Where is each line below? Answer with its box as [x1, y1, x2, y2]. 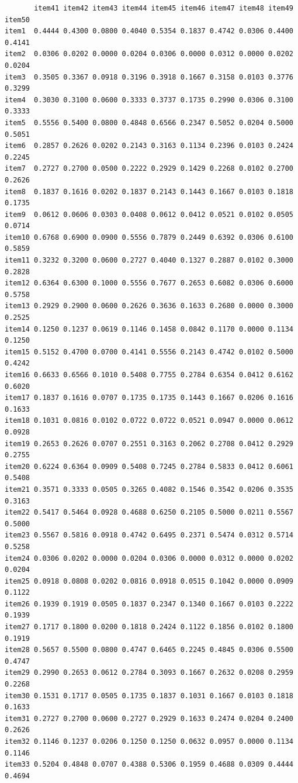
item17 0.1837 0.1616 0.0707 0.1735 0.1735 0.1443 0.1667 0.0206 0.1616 [5, 394, 293, 402]
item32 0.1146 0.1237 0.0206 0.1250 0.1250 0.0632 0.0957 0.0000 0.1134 [5, 737, 293, 746]
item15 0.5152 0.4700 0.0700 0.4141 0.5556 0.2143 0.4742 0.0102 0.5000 [5, 347, 293, 356]
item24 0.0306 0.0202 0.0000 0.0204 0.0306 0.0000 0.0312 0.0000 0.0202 [5, 554, 293, 563]
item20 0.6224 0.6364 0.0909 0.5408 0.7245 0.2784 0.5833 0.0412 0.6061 [5, 462, 293, 471]
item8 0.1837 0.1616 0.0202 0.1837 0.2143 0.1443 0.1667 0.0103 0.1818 [5, 187, 293, 196]
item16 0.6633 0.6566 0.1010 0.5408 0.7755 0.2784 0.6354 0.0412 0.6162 [5, 371, 293, 379]
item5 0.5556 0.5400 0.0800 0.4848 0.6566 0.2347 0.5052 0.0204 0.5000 [5, 118, 293, 127]
